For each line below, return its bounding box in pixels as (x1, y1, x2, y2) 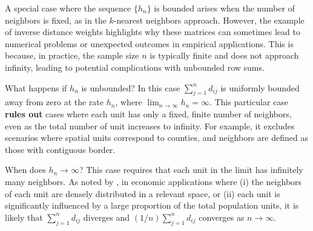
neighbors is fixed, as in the (5, 13, 107, 26)
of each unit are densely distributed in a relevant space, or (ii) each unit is (5, 187, 280, 200)
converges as (199, 210, 245, 223)
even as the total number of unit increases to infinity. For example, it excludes (5, 119, 295, 132)
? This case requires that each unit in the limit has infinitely (79, 163, 303, 176)
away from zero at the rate (5, 96, 104, 108)
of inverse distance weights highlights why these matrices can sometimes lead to (5, 25, 300, 38)
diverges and (83, 210, 130, 223)
